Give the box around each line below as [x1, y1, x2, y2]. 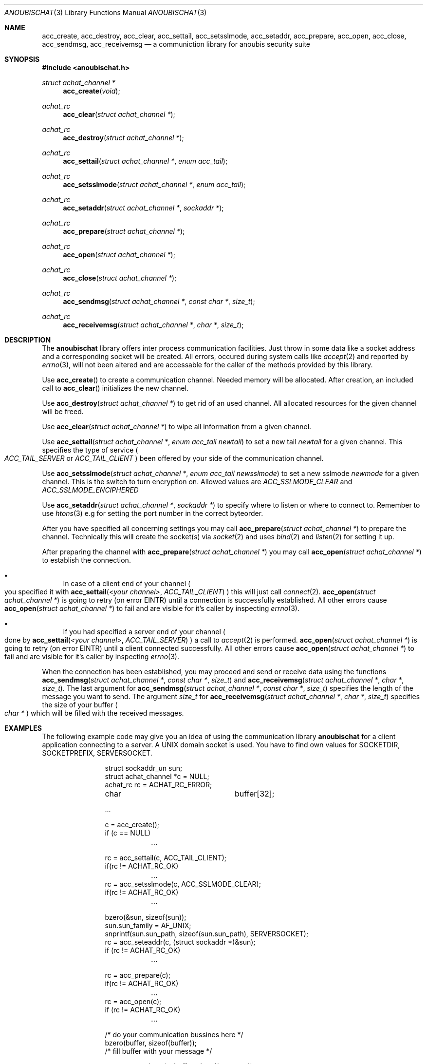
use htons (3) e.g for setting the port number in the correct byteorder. [42, 509, 263, 517]
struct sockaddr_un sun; [105, 764, 183, 772]
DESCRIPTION [4, 336, 51, 344]
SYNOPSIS [4, 55, 40, 63]
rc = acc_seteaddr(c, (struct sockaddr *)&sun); [105, 938, 256, 946]
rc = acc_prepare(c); [105, 971, 170, 979]
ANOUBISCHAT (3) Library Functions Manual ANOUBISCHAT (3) [4, 8, 207, 17]
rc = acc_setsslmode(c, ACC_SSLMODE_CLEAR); [105, 880, 261, 888]
